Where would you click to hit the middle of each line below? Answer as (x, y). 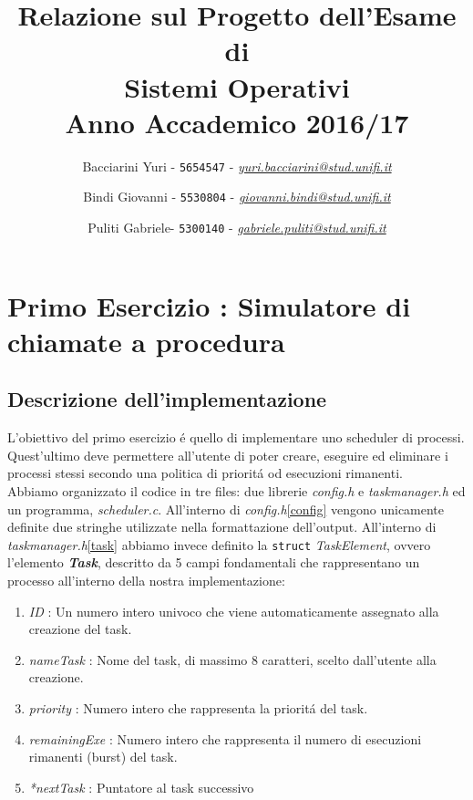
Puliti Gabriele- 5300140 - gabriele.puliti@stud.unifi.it (237, 227)
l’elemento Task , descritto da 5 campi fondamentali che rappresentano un (214, 562)
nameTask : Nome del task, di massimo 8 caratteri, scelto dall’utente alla (232, 659)
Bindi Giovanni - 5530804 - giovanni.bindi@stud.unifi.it (237, 197)
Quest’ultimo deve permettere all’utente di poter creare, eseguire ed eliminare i (228, 455)
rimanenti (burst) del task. (103, 757)
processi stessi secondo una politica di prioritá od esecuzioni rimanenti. (205, 473)
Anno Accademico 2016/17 (237, 122)
